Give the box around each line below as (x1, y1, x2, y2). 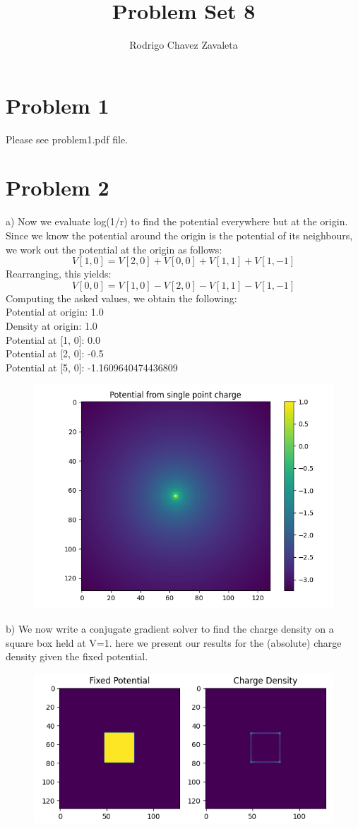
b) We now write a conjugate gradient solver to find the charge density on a (6, 621, 334, 636)
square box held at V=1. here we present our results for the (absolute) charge (6, 635, 342, 650)
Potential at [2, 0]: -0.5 (6, 346, 104, 361)
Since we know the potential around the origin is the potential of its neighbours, (6, 227, 353, 242)
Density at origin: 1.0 (6, 318, 97, 333)
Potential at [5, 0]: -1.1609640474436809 (6, 359, 178, 374)
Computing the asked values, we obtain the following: (6, 290, 237, 305)
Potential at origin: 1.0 (6, 304, 104, 319)
